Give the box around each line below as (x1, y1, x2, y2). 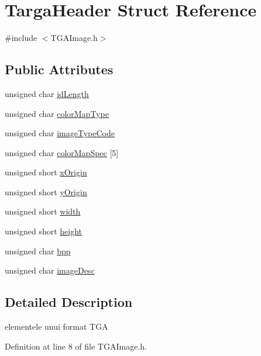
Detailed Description (5, 293, 133, 311)
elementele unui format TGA (5, 320, 108, 333)
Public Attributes (5, 60, 114, 78)
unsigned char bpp (5, 244, 71, 257)
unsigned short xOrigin (5, 166, 87, 178)
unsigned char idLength (5, 87, 89, 99)
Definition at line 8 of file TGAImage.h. (5, 340, 147, 352)
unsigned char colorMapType (5, 107, 109, 119)
